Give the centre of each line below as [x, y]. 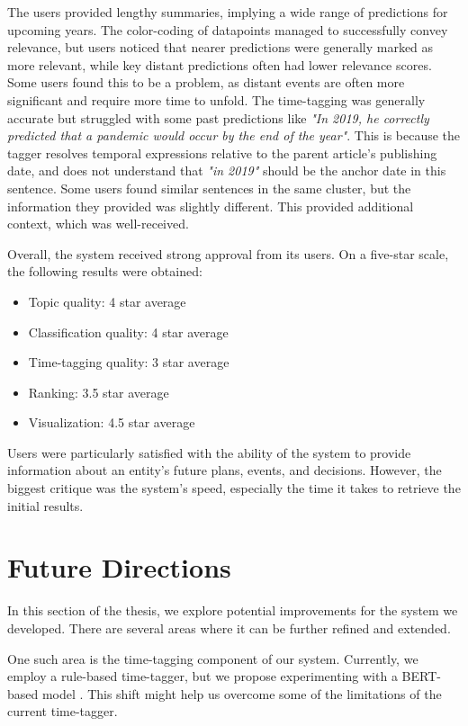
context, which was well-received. [98, 224]
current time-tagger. [63, 711]
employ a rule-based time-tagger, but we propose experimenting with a [202, 676]
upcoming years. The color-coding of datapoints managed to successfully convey [228, 29]
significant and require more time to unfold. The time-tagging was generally [216, 99]
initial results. [45, 505]
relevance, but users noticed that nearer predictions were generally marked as [220, 47]
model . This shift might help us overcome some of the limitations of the [242, 693]
